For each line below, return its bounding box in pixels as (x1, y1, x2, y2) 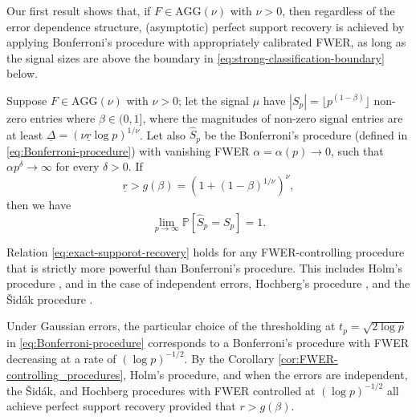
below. (6, 65, 38, 82)
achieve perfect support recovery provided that (6, 398, 236, 414)
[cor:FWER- (278, 349, 338, 366)
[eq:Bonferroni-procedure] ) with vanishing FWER (6, 142, 250, 159)
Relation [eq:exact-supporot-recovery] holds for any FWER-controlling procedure (6, 244, 405, 260)
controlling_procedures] (6, 365, 124, 382)
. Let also (140, 126, 186, 143)
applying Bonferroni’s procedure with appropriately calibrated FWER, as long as (6, 34, 406, 50)
